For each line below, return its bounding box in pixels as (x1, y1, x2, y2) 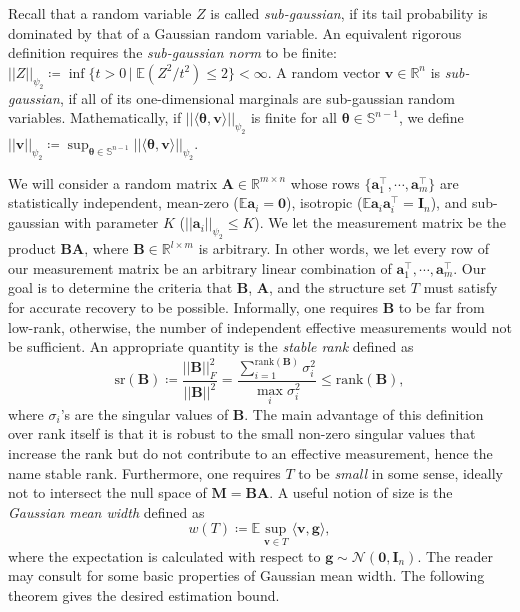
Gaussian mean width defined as (8, 501, 205, 522)
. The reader (417, 545, 493, 566)
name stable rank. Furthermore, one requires (8, 462, 281, 483)
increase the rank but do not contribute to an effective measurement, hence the (8, 443, 493, 464)
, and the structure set (269, 277, 407, 298)
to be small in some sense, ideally (298, 462, 504, 483)
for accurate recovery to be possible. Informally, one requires (8, 296, 378, 317)
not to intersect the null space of (8, 482, 207, 503)
